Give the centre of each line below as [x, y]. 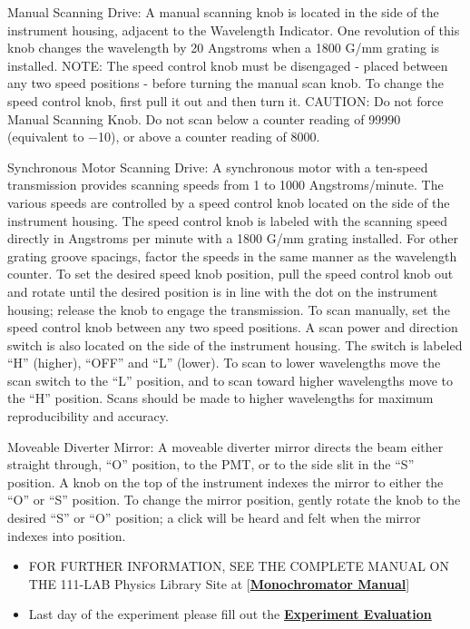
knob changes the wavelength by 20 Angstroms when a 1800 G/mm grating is [224, 48]
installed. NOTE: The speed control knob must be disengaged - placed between [228, 65]
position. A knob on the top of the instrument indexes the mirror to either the [225, 482]
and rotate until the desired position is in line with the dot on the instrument [223, 291]
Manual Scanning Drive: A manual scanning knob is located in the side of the [223, 12]
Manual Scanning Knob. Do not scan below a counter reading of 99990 [204, 118]
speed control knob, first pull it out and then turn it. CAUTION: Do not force [225, 100]
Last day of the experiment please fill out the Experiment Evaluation [230, 614]
